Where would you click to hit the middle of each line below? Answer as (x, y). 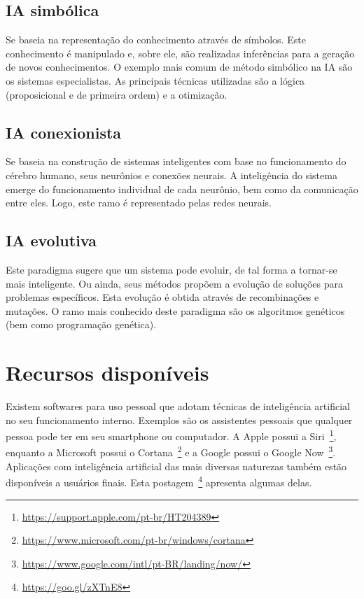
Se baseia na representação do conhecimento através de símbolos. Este (156, 40)
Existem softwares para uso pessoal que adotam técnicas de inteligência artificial (178, 406)
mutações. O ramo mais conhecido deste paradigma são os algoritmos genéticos (175, 310)
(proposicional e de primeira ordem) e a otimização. (117, 94)
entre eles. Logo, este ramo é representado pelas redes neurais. (139, 203)
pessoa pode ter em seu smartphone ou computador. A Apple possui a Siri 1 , (171, 435)
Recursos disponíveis (107, 373)
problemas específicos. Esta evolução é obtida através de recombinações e (162, 297)
